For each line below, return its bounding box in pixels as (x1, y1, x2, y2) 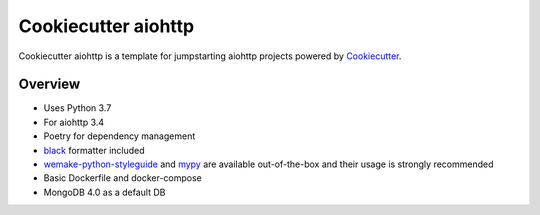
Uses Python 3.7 (43, 102, 112, 114)
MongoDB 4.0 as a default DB (43, 186, 166, 198)
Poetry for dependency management (43, 130, 196, 142)
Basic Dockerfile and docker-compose (43, 172, 202, 184)
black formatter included (43, 144, 145, 156)
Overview (18, 76, 81, 93)
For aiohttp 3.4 (43, 116, 105, 128)
